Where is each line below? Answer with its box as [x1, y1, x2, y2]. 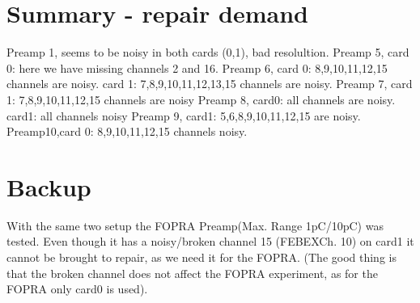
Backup [6, 170, 91, 203]
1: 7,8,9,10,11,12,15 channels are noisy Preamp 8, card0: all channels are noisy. [6, 90, 396, 107]
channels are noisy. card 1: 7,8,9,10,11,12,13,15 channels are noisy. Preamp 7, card [6, 75, 413, 92]
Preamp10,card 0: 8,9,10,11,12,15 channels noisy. [6, 123, 248, 140]
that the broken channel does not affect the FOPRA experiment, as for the [6, 264, 378, 281]
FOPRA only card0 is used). [6, 280, 148, 297]
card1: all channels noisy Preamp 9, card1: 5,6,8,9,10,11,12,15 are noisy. [6, 107, 361, 124]
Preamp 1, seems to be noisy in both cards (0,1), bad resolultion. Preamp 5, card [6, 44, 409, 61]
